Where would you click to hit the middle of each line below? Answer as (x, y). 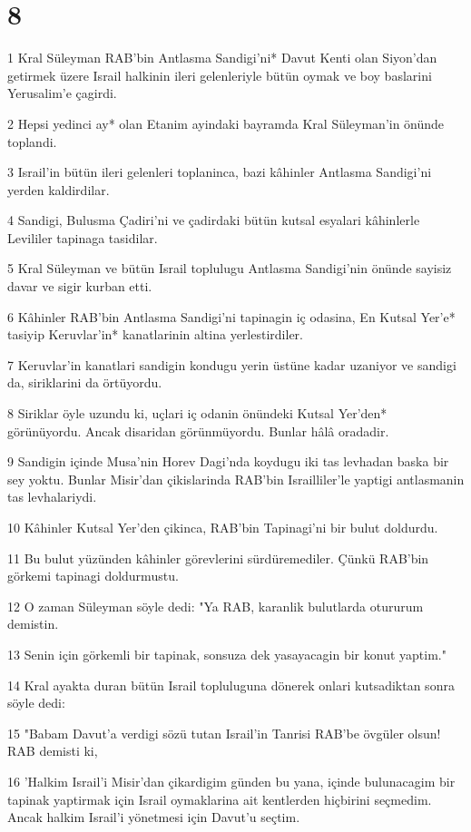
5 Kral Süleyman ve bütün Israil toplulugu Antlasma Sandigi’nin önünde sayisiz (230, 268)
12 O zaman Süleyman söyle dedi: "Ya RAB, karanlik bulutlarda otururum (216, 606)
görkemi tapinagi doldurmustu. (93, 576)
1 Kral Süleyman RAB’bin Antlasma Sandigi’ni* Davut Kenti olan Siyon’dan (222, 58)
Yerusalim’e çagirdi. (62, 93)
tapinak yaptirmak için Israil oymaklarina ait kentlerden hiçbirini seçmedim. (220, 799)
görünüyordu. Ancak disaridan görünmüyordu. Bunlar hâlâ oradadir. (198, 431)
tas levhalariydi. (52, 497)
